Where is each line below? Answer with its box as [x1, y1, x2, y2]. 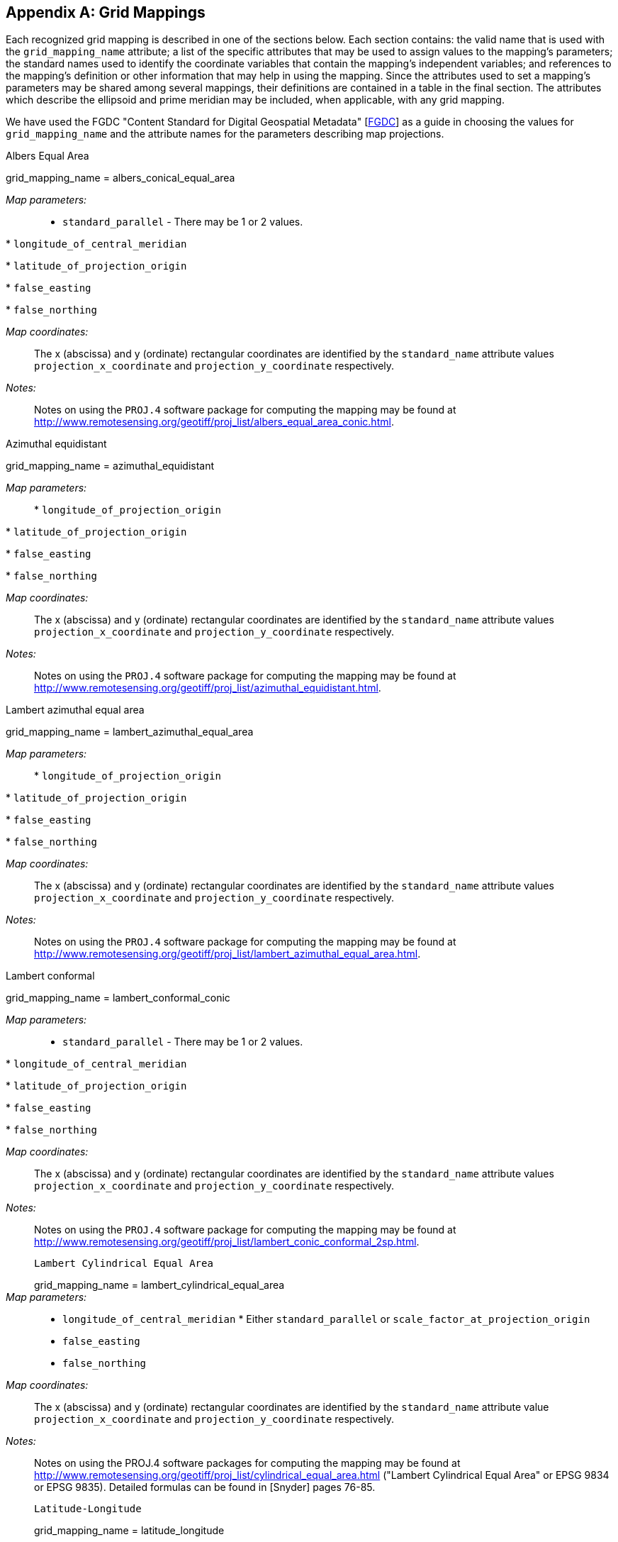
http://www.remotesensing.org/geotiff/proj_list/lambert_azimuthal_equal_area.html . [34, 948, 421, 960]
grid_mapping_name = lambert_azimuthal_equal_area [6, 726, 254, 738]
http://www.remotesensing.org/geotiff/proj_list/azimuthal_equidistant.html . [34, 682, 381, 694]
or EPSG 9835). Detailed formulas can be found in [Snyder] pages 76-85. [34, 1481, 376, 1494]
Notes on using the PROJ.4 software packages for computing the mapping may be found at [34, 1457, 461, 1470]
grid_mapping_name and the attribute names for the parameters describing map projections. [6, 128, 444, 140]
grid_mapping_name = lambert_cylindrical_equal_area [34, 1279, 285, 1292]
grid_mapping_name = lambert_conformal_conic [6, 992, 230, 1004]
